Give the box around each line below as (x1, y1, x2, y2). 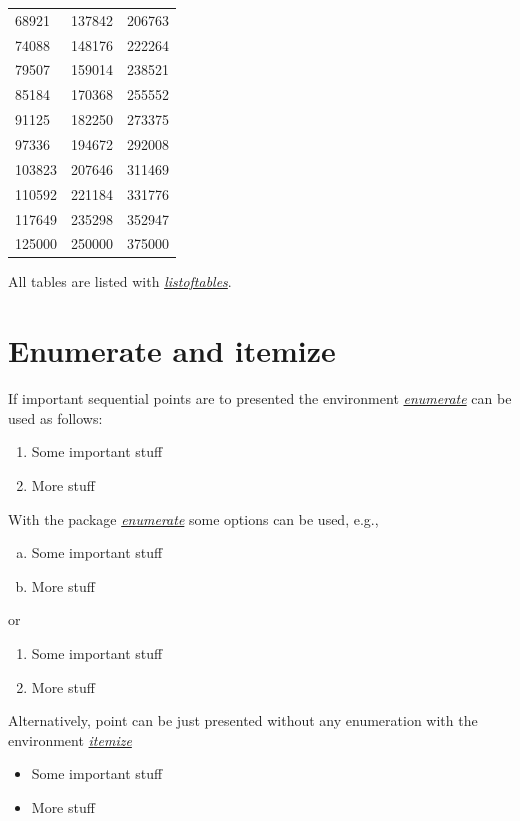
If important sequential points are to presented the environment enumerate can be (8, 388, 512, 409)
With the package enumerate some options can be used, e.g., (8, 508, 379, 529)
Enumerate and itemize (8, 330, 336, 371)
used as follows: (8, 407, 103, 428)
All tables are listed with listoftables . (8, 271, 232, 292)
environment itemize (8, 729, 132, 750)
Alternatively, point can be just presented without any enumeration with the (8, 710, 478, 731)
